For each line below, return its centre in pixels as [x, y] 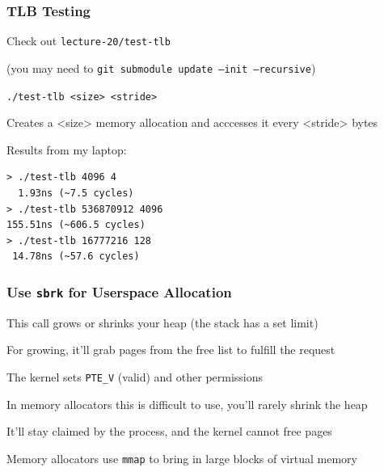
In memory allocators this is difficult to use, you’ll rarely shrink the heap [187, 404]
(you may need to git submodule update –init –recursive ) [161, 67]
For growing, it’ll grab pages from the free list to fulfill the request [171, 350]
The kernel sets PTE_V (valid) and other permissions [135, 376]
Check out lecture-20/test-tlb [89, 41]
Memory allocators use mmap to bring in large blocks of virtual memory [182, 458]
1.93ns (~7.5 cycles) [76, 193]
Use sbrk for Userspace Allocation [119, 291]
